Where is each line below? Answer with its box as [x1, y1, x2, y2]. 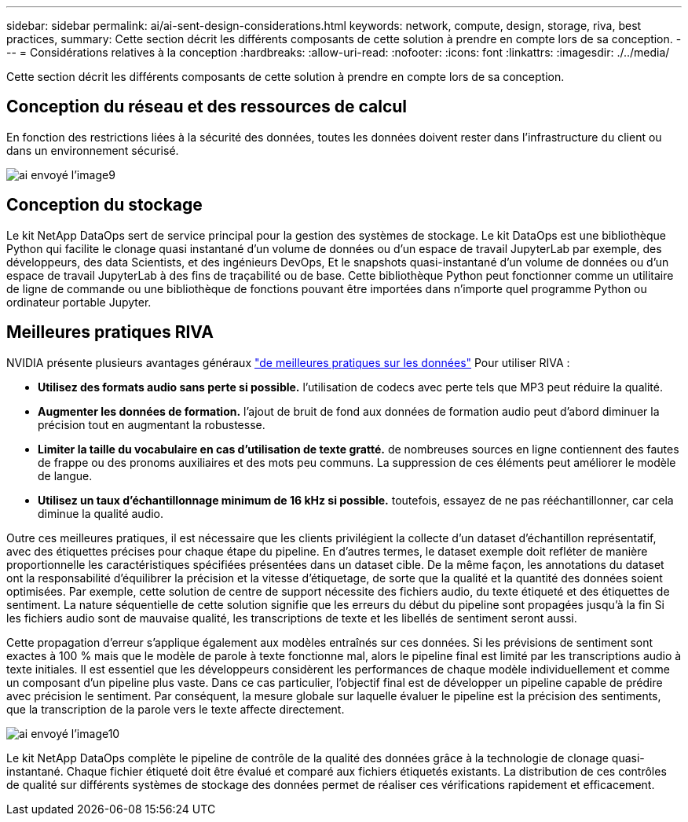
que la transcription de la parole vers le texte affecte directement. [6, 702, 345, 716]
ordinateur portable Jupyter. [6, 295, 152, 309]
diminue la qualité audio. [38, 506, 164, 520]
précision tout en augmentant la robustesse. [38, 417, 265, 431]
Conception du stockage [6, 195, 203, 215]
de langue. [38, 468, 93, 483]
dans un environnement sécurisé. [6, 143, 179, 157]
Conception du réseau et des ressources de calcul [6, 97, 408, 117]
